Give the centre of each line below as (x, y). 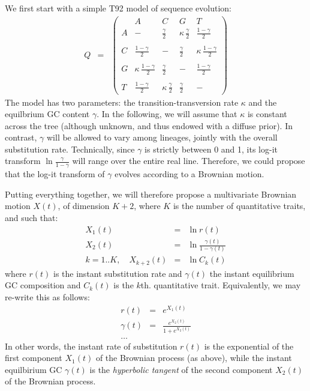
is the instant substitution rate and (118, 273)
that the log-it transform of (55, 174)
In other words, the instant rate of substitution (91, 346)
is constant (267, 114)
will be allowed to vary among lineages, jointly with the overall (162, 137)
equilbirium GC (34, 369)
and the (263, 102)
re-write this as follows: (47, 297)
